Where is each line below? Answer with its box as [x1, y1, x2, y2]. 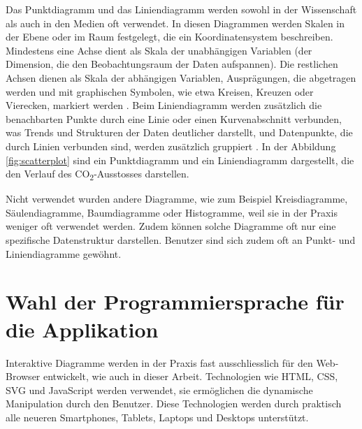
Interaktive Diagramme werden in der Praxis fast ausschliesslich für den [6, 355, 313, 370]
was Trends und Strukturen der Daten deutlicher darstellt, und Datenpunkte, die [6, 125, 353, 140]
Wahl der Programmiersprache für [6, 287, 345, 316]
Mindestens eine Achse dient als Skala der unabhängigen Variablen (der [6, 43, 312, 57]
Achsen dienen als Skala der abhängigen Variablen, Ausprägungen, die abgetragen [6, 70, 356, 85]
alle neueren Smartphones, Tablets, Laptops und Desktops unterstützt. [6, 409, 309, 424]
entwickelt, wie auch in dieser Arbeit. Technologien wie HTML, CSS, [43, 369, 338, 384]
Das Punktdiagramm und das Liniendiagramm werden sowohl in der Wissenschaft [6, 2, 357, 16]
